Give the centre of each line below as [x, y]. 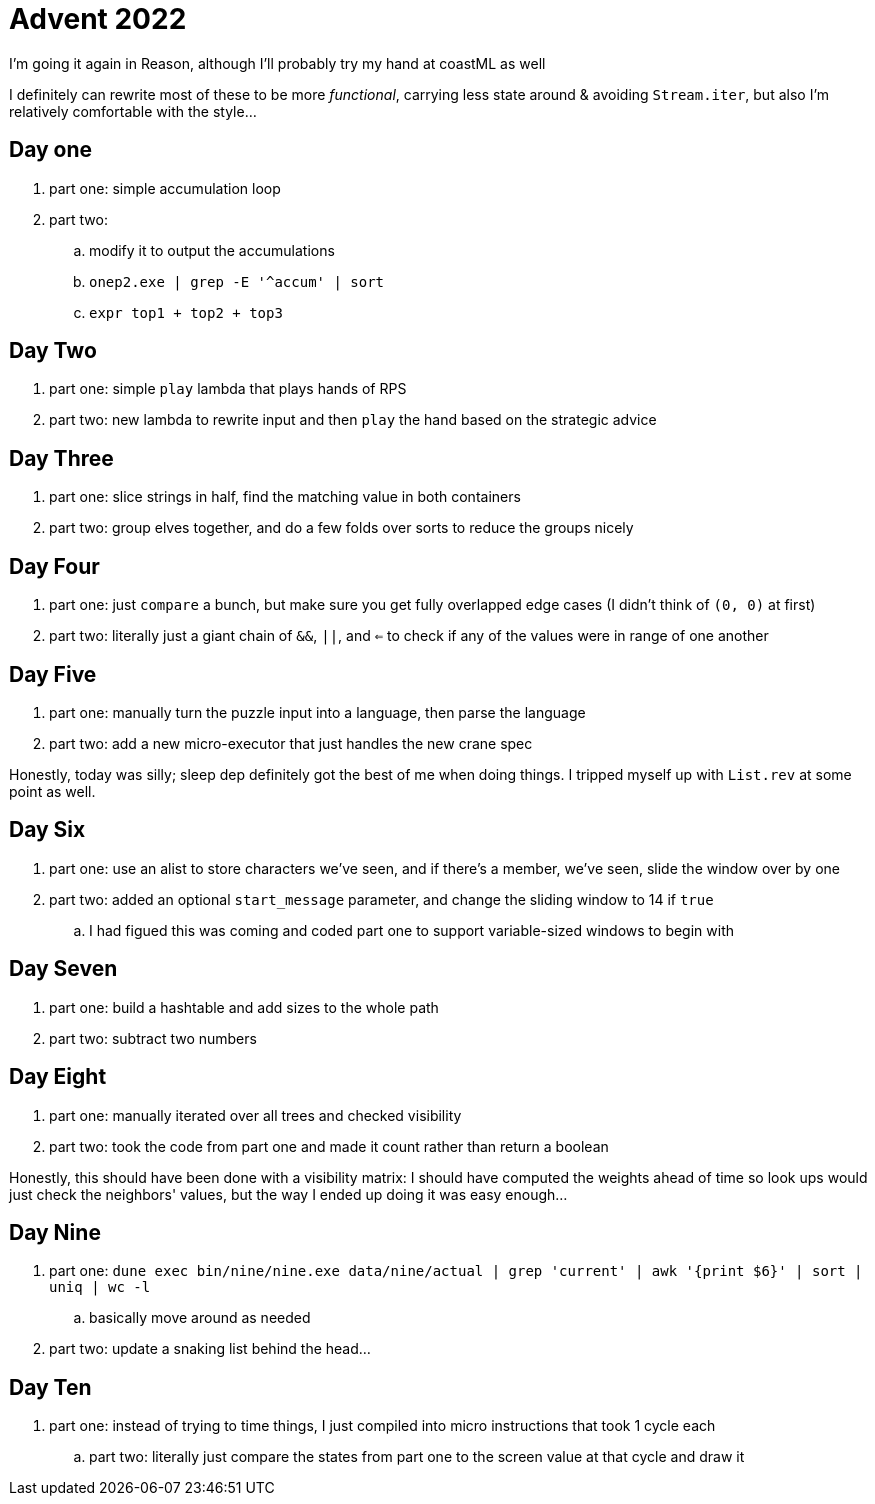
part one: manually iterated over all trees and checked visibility [255, 1115]
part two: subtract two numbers [153, 1038]
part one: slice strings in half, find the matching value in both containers [285, 497]
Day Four [54, 566]
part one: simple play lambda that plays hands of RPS [228, 389]
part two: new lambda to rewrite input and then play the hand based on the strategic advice [353, 420]
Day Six [47, 830]
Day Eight [58, 1077]
